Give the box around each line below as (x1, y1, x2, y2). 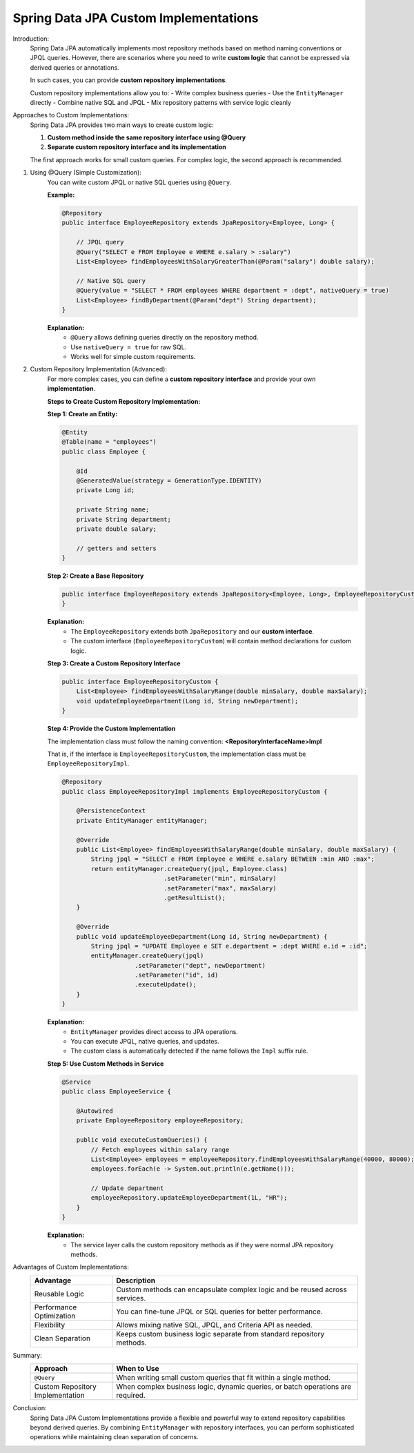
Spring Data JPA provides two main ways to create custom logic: (30, 121, 214, 129)
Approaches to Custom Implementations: (12, 111, 130, 119)
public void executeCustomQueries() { (76, 1136, 208, 1144)
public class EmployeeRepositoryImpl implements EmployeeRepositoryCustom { (61, 788, 328, 795)
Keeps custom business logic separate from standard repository (116, 1329, 324, 1338)
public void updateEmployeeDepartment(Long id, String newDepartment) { (76, 933, 328, 940)
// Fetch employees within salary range (90, 1146, 230, 1153)
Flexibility (34, 1320, 66, 1329)
